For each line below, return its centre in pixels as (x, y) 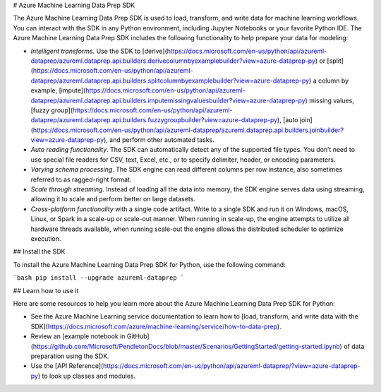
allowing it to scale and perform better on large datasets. (113, 199)
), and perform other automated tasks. (159, 140)
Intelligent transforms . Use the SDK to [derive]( (99, 51)
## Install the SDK (39, 251)
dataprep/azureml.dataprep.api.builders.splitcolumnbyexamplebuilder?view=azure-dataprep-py (170, 81)
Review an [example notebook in (78, 336)
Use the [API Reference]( (67, 366)
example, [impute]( (58, 90)
